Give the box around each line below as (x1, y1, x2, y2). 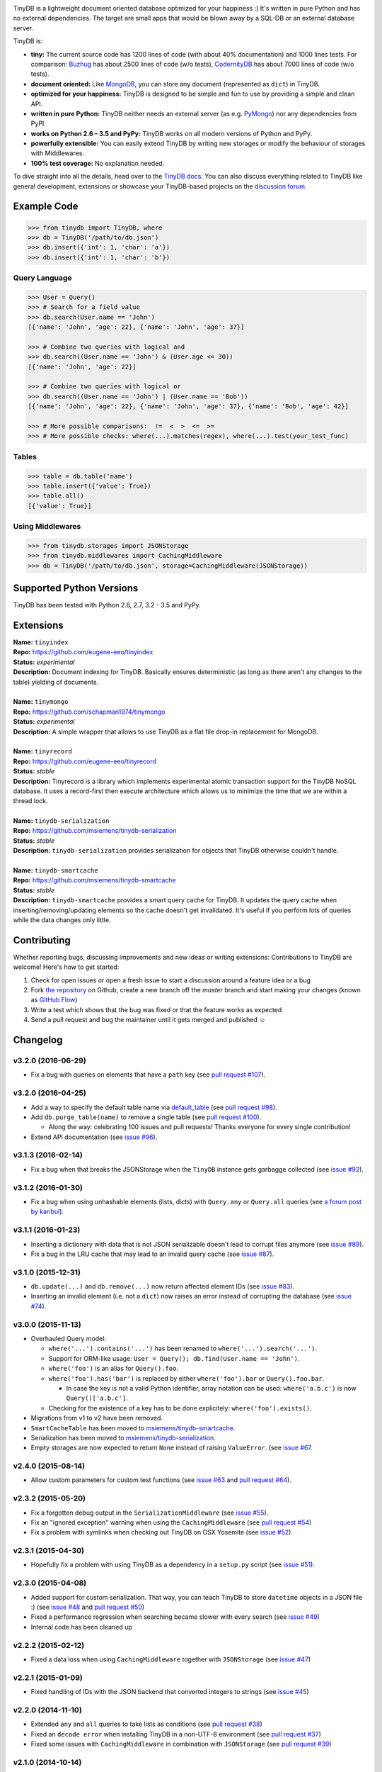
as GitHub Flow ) (30, 996, 78, 1004)
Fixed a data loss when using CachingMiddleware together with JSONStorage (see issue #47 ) (30, 1655, 311, 1664)
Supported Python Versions (13, 582, 139, 595)
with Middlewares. (30, 149, 85, 157)
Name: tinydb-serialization (13, 817, 110, 825)
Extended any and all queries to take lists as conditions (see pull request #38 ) (30, 1720, 263, 1729)
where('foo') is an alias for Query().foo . (48, 1364, 178, 1373)
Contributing (13, 934, 71, 946)
